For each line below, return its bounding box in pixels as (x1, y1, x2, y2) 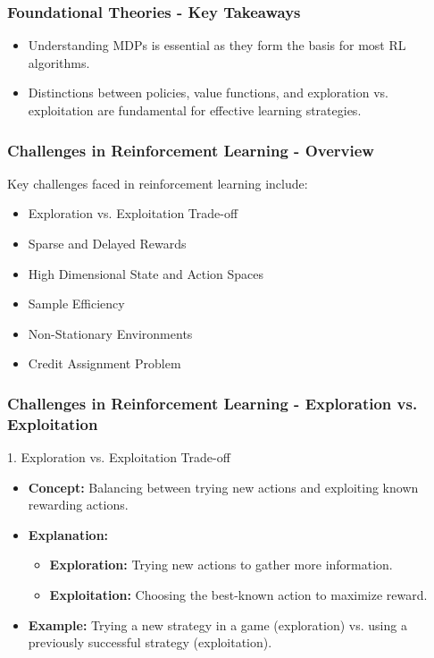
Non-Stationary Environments (28, 324, 193, 342)
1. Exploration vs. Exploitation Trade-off (7, 448, 230, 467)
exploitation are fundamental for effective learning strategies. (28, 101, 362, 119)
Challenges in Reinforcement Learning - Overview (7, 139, 374, 161)
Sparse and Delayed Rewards (28, 234, 187, 252)
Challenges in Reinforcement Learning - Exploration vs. (7, 392, 418, 414)
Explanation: (28, 525, 109, 544)
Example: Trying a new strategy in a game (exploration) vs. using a (28, 615, 407, 634)
